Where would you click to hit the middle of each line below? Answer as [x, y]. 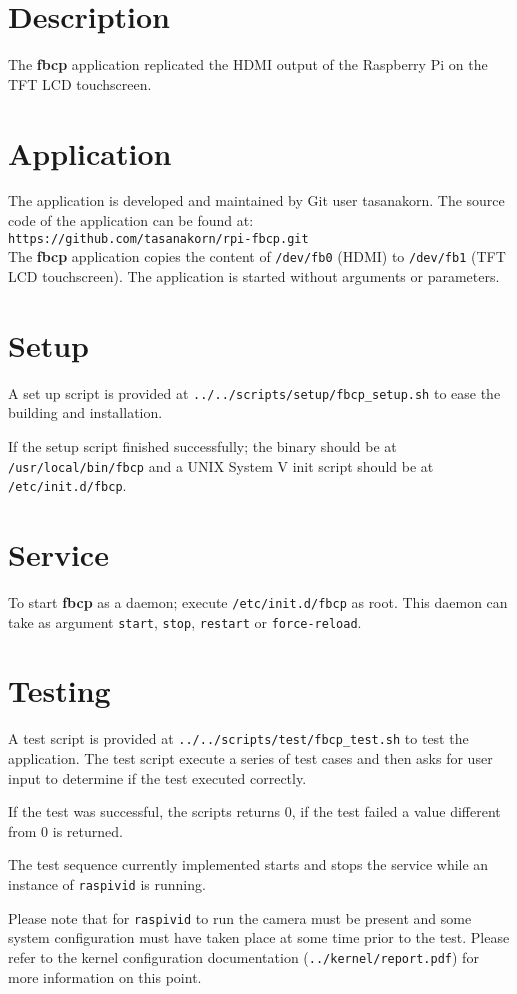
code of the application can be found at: [131, 220]
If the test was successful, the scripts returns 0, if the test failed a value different [254, 811]
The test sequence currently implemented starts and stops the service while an [248, 864]
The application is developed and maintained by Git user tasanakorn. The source [256, 200]
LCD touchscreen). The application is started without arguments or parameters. [254, 275]
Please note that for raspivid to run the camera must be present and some [240, 917]
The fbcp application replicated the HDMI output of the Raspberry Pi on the [248, 64]
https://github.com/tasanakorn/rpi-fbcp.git [158, 238]
